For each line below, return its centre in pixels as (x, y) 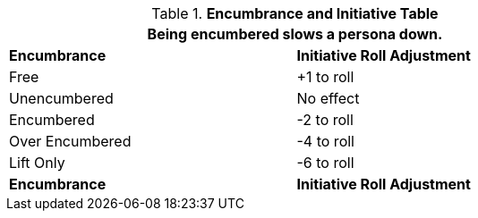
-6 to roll (325, 163)
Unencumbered (61, 98)
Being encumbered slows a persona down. (295, 34)
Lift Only (37, 163)
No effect (328, 98)
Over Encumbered (70, 141)
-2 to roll (325, 120)
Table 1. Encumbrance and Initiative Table (295, 13)
